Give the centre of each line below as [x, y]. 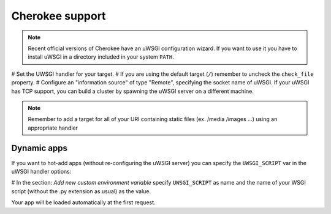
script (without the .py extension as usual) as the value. [81, 191]
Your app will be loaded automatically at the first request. [83, 202]
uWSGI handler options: [41, 171]
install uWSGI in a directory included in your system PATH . [101, 57]
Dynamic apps [39, 148]
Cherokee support [59, 16]
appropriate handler [53, 128]
